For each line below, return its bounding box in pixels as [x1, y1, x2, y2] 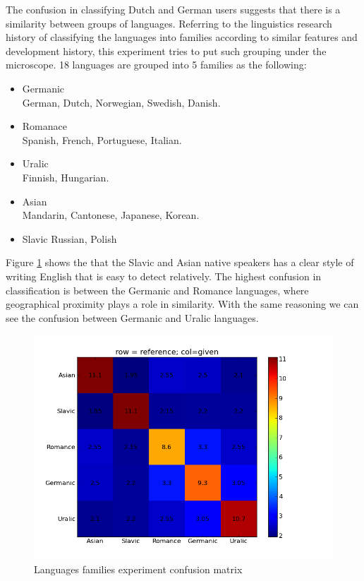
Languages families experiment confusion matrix [34, 561, 243, 576]
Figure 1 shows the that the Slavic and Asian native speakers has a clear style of [6, 255, 354, 270]
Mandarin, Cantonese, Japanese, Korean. [22, 208, 200, 222]
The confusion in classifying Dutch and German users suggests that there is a [6, 2, 341, 16]
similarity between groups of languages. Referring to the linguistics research [6, 16, 332, 30]
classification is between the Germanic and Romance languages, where [6, 282, 309, 297]
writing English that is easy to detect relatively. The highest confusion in [6, 268, 322, 283]
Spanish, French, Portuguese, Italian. [22, 132, 182, 147]
